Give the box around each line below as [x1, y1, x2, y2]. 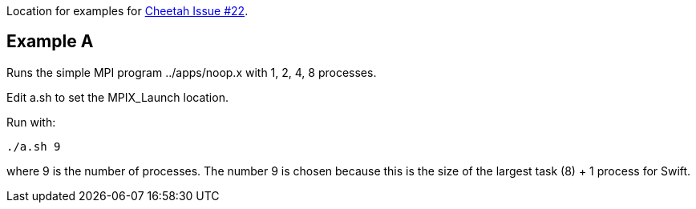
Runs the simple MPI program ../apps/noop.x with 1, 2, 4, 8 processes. [6, 65, 377, 79]
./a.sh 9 [6, 139, 61, 153]
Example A [6, 31, 94, 52]
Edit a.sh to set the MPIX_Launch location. [6, 90, 229, 104]
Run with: [6, 115, 56, 129]
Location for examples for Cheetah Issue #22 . [6, 4, 249, 18]
